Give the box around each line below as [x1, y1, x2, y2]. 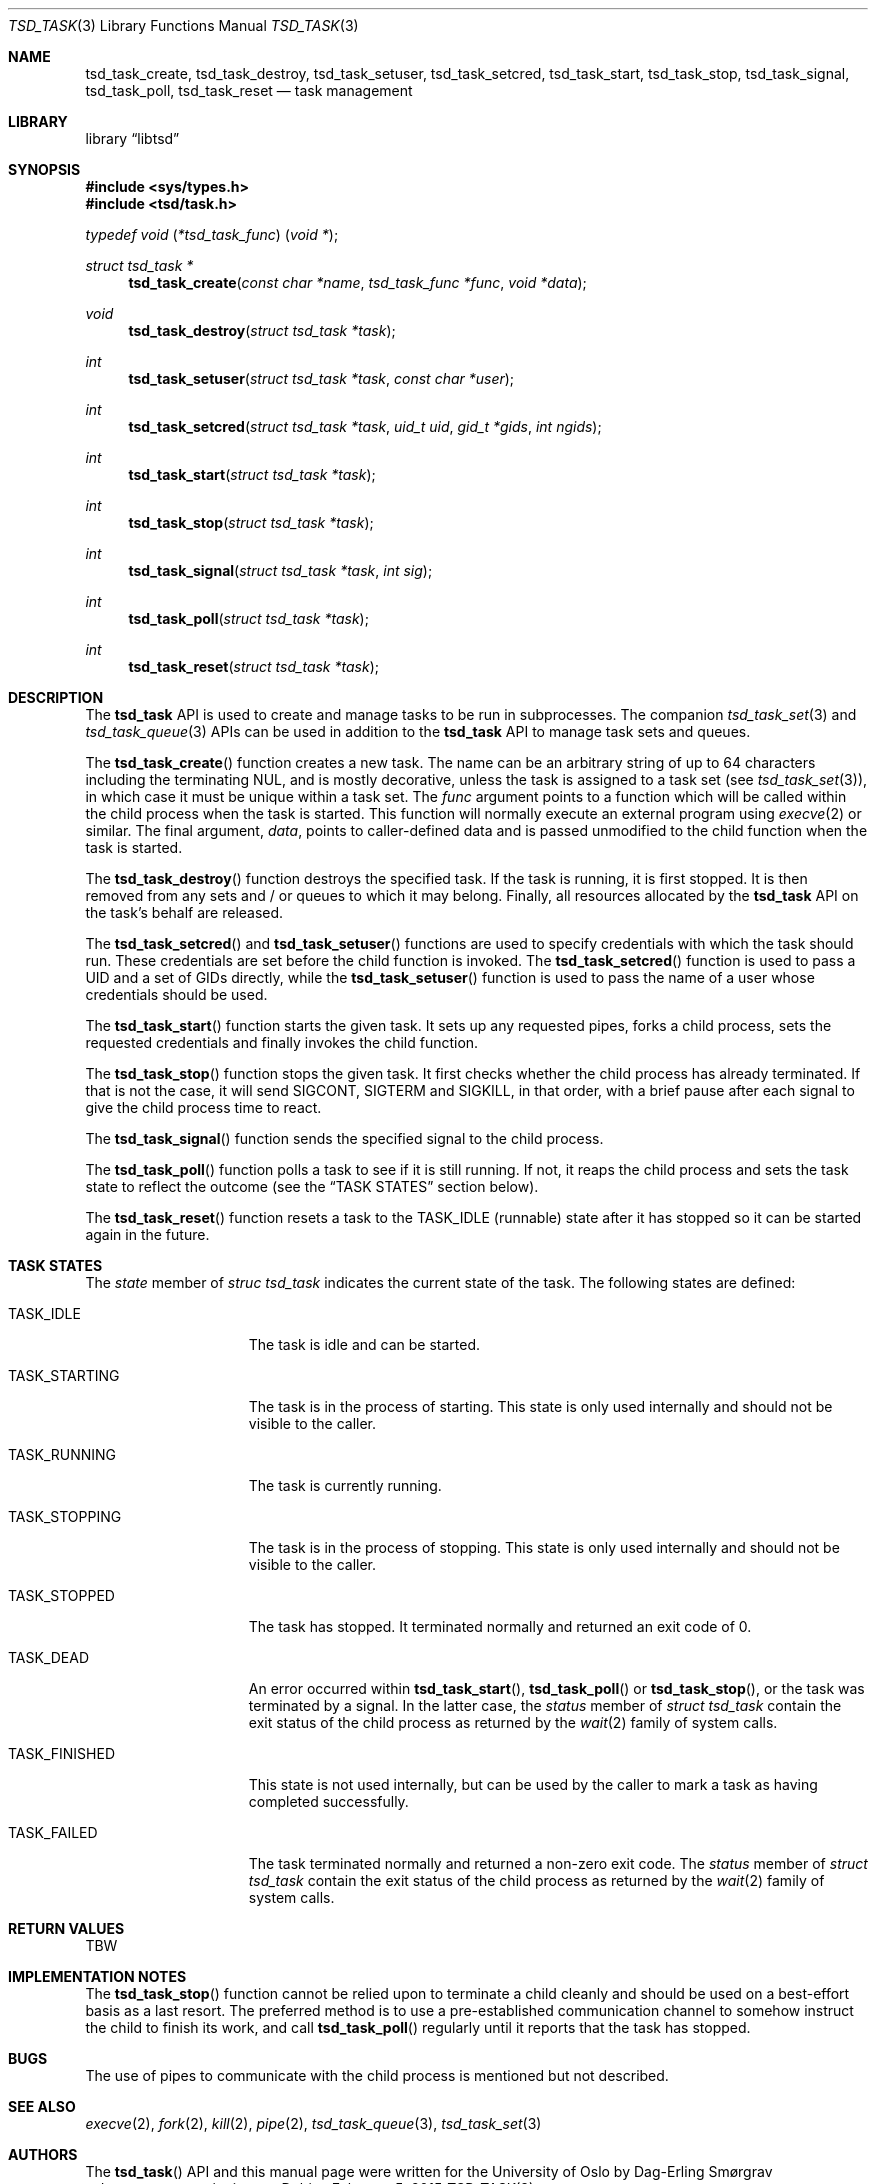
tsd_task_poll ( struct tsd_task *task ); [128, 610, 369, 627]
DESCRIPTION [8, 689, 104, 706]
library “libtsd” [85, 130, 180, 147]
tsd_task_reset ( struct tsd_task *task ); [128, 658, 379, 675]
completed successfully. [248, 1793, 409, 1810]
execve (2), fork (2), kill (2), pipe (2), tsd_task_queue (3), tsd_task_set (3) [85, 2115, 542, 2132]
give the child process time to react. [85, 1099, 322, 1116]
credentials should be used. [85, 986, 268, 1003]
